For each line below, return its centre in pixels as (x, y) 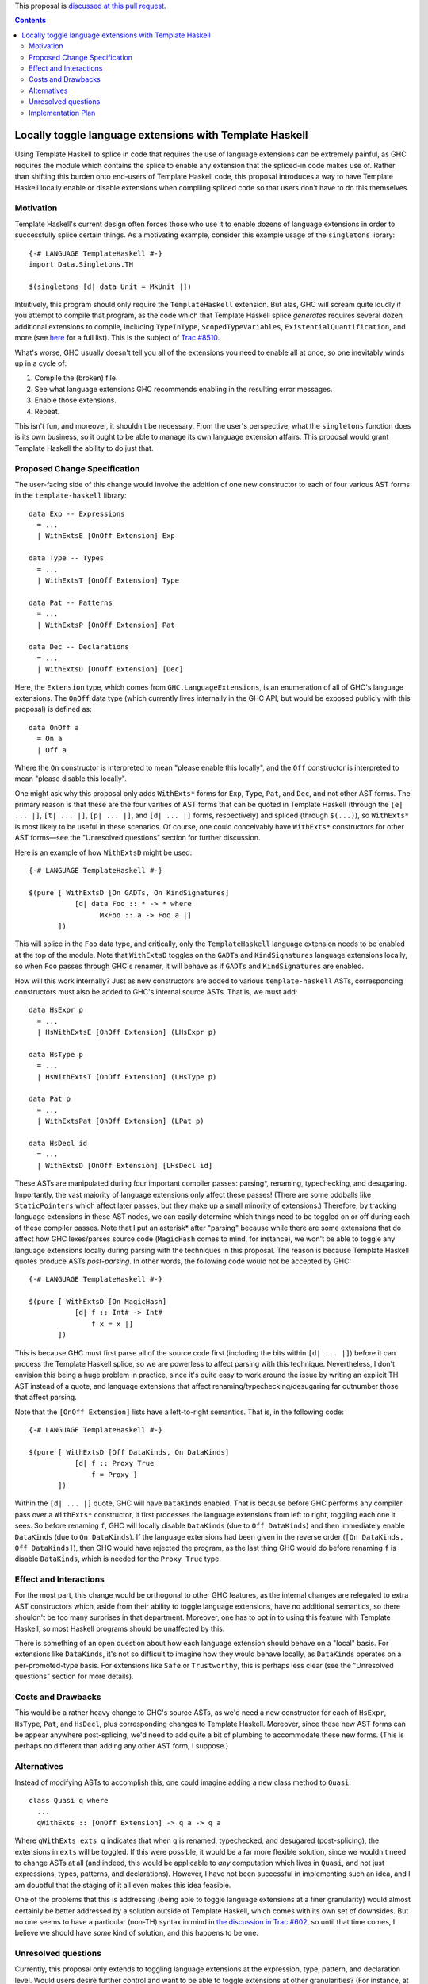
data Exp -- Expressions (77, 513)
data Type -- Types (67, 558)
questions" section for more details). (74, 1676)
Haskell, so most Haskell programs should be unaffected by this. (120, 1628)
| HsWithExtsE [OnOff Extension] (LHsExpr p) (127, 1032)
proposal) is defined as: (53, 709)
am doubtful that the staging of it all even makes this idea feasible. (123, 1885)
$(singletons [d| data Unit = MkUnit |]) (110, 286)
